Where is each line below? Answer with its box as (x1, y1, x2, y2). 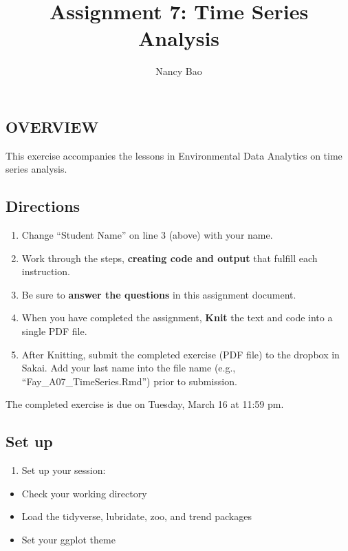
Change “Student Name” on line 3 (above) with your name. (21, 228, 273, 242)
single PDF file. (21, 324, 87, 338)
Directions (6, 195, 80, 217)
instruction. (21, 264, 70, 279)
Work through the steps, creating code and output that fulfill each (21, 250, 318, 265)
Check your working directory (21, 486, 147, 500)
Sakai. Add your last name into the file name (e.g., (21, 360, 236, 375)
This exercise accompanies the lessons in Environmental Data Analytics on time (6, 148, 342, 162)
